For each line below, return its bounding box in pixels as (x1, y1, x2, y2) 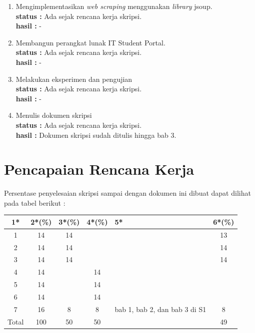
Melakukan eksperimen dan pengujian (15, 73, 132, 84)
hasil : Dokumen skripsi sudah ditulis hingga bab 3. (15, 129, 176, 140)
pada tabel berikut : (4, 197, 65, 208)
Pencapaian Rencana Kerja (4, 159, 194, 179)
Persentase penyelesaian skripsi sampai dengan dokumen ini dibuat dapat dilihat (4, 188, 251, 198)
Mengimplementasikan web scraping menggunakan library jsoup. (15, 1, 212, 11)
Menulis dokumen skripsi (15, 110, 92, 120)
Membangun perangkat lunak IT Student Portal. (15, 37, 165, 47)
